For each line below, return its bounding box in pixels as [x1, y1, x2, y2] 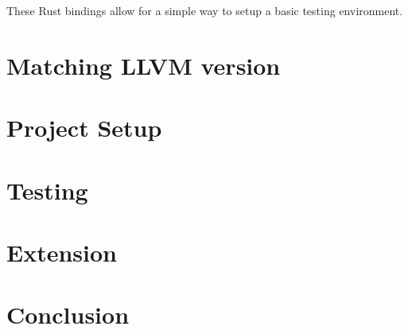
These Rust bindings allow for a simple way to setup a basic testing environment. [6, 2, 403, 18]
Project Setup [6, 111, 162, 144]
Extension [6, 235, 117, 268]
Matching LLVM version [6, 49, 281, 81]
